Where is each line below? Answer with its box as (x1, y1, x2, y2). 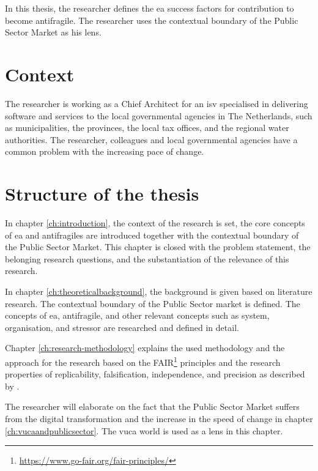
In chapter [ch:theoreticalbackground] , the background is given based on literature (5, 284, 312, 297)
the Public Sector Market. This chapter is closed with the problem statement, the (5, 240, 311, 253)
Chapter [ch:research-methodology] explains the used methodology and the (5, 341, 285, 354)
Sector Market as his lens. (5, 26, 102, 39)
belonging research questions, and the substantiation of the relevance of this (5, 252, 289, 265)
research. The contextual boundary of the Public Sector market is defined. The (5, 297, 300, 310)
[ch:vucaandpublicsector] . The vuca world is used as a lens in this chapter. (5, 424, 283, 437)
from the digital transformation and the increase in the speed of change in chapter (5, 412, 313, 425)
